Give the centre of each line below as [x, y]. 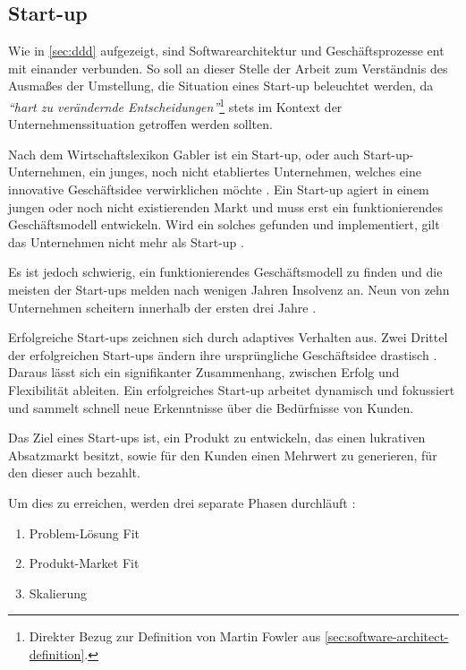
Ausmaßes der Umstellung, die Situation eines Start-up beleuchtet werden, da [221, 86]
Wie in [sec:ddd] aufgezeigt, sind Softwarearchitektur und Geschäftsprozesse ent [226, 51]
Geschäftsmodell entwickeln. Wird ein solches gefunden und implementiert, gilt [224, 224]
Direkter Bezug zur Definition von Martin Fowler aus [175, 636]
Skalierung [58, 593]
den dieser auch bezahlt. [74, 472]
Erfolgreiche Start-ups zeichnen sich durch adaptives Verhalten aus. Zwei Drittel [228, 337]
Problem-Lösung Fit [85, 533]
